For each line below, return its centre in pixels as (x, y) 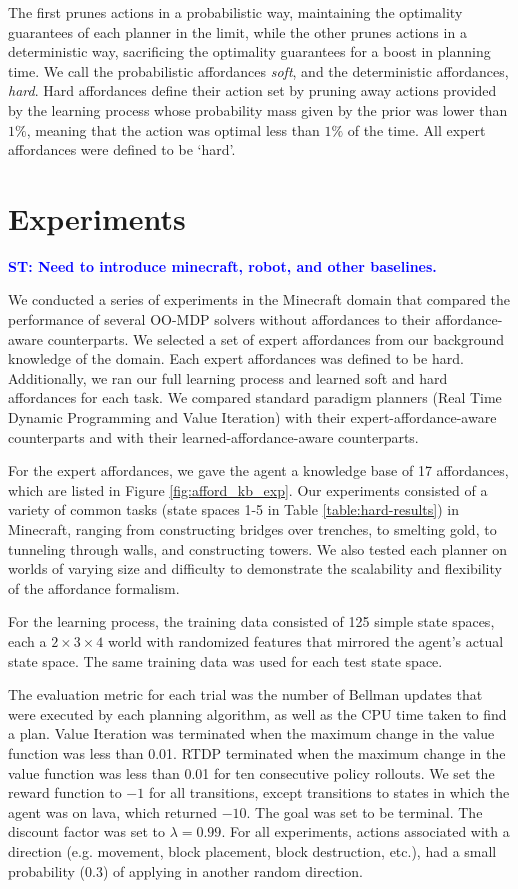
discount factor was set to (86, 831)
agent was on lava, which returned (112, 811)
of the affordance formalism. (94, 587)
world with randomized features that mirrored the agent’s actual (305, 640)
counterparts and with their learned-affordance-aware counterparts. (213, 436)
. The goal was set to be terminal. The (364, 811)
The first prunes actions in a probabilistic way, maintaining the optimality (235, 12)
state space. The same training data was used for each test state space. (225, 660)
